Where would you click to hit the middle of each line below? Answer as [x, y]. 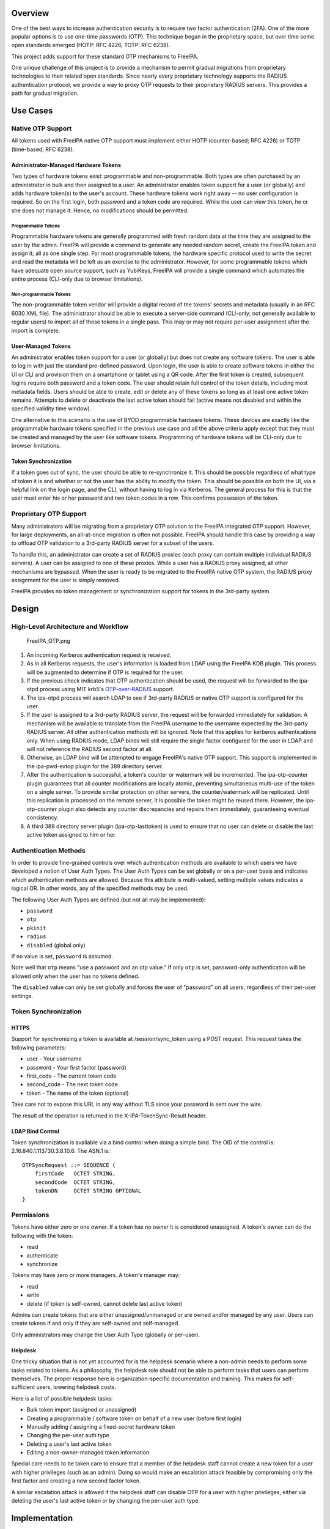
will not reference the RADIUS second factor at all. [90, 749]
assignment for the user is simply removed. [66, 580]
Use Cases [32, 111]
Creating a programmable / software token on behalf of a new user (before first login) [134, 1418]
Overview [30, 13]
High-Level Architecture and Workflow [70, 627]
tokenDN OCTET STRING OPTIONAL [88, 1190]
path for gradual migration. [45, 93]
